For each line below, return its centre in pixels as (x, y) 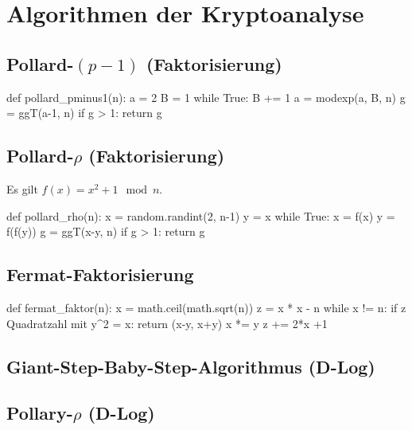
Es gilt (22, 188)
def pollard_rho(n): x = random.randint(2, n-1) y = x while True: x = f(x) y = (201, 215)
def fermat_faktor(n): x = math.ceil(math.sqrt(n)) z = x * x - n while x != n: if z (206, 307)
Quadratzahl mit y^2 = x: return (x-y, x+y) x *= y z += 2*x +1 (167, 323)
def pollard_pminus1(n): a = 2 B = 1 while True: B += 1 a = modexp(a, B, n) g (206, 97)
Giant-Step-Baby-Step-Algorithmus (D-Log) (191, 366)
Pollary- (40, 413)
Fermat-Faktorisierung (100, 274)
